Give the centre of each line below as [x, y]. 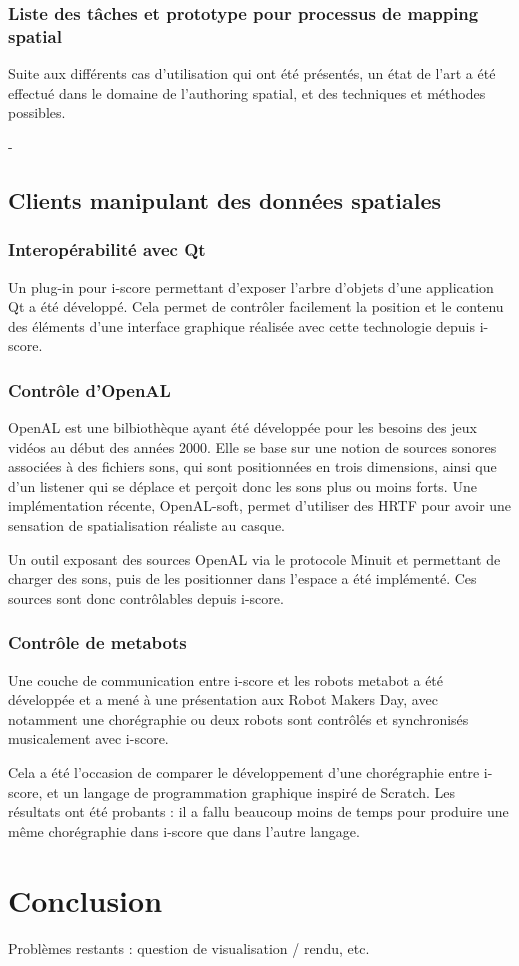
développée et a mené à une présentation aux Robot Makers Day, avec [223, 699]
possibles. [37, 112]
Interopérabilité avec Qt [107, 249]
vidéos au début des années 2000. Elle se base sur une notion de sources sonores [252, 446]
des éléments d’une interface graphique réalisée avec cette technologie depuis [242, 325]
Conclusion [85, 899]
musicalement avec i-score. [88, 738]
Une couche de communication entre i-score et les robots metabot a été [226, 679]
